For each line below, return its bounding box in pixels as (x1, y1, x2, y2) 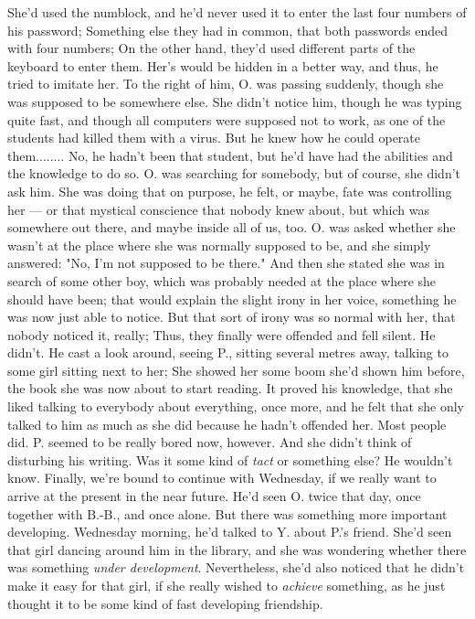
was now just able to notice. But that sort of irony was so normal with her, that (7, 307, 456, 326)
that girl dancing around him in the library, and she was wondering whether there (7, 539, 467, 559)
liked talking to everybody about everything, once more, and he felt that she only (7, 397, 464, 416)
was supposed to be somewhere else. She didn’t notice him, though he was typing (7, 91, 462, 111)
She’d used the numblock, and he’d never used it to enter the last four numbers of (7, 3, 467, 21)
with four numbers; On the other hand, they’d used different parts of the (7, 38, 416, 58)
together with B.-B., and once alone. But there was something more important (7, 504, 448, 523)
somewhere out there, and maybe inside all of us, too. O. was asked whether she (7, 218, 456, 237)
